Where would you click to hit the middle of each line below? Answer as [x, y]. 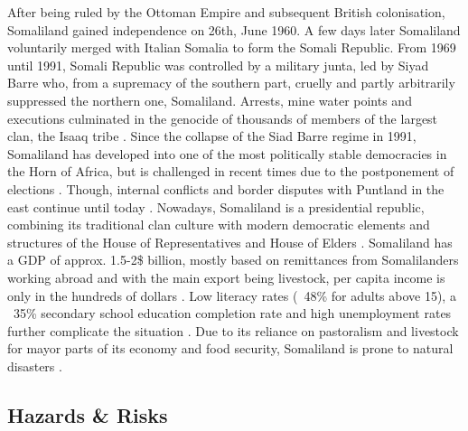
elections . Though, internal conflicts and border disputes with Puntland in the [226, 188]
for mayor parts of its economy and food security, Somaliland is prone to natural [230, 348]
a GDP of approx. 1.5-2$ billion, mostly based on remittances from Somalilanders [233, 260]
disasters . [35, 365]
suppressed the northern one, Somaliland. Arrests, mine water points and [210, 100]
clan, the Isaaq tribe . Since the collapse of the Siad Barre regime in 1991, [212, 136]
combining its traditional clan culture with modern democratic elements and [219, 225]
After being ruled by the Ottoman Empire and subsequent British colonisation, [226, 12]
